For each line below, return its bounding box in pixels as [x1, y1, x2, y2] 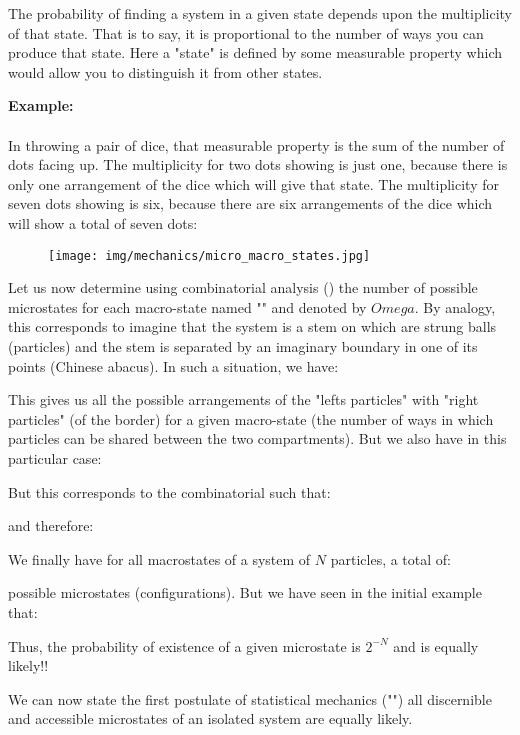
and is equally [393, 635, 479, 656]
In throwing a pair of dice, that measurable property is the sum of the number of [8, 134, 505, 155]
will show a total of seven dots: [8, 212, 198, 233]
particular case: [8, 447, 102, 468]
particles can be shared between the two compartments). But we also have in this [8, 428, 507, 449]
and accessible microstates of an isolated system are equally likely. [8, 708, 413, 729]
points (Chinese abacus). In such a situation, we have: [8, 355, 339, 376]
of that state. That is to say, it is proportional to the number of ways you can [8, 22, 484, 43]
